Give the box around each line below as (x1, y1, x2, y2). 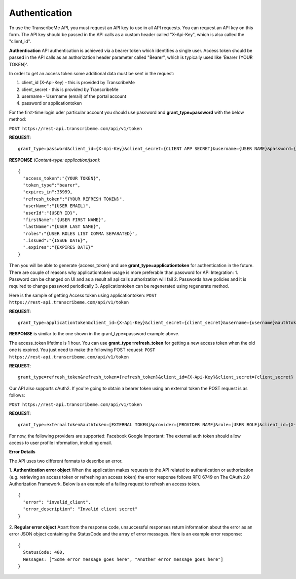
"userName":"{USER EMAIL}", (23, 203, 91, 209)
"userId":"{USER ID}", (23, 210, 78, 216)
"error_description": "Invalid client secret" (23, 506, 138, 512)
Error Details (9, 449, 36, 455)
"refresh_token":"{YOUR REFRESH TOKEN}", (23, 196, 125, 202)
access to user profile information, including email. (9, 440, 112, 446)
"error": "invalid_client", (23, 499, 91, 505)
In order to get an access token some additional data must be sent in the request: (9, 70, 175, 76)
